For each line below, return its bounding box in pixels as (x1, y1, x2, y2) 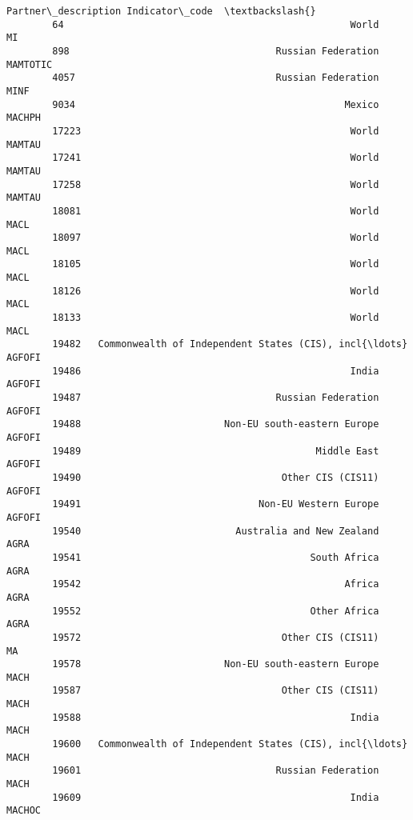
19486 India (52, 365, 379, 377)
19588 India (52, 711, 379, 723)
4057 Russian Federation (52, 72, 379, 84)
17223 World (52, 125, 379, 137)
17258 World (52, 178, 379, 190)
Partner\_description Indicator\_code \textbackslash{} (6, 6, 316, 17)
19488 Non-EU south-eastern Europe (52, 418, 379, 430)
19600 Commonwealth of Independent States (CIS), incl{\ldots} (52, 738, 408, 750)
